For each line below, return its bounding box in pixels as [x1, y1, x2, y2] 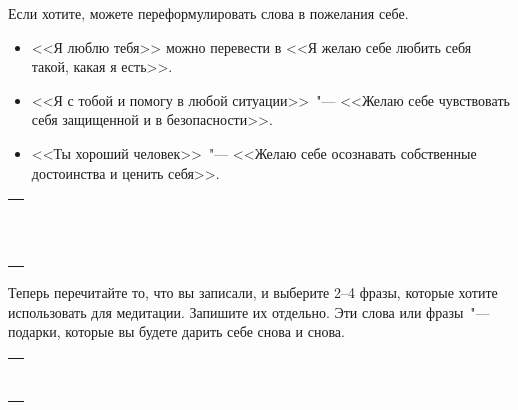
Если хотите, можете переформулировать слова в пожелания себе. [8, 3, 409, 23]
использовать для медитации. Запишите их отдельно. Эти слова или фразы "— [8, 301, 490, 322]
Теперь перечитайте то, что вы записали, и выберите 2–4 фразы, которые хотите [8, 282, 498, 303]
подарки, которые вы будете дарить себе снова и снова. [8, 321, 345, 342]
